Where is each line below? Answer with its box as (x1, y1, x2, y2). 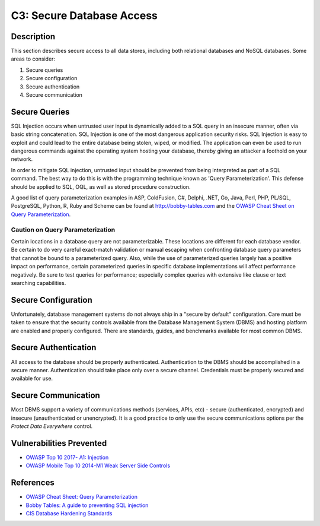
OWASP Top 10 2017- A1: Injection (25, 454, 109, 461)
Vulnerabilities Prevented (11, 438, 107, 448)
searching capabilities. (11, 279, 66, 286)
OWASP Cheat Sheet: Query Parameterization (25, 493, 137, 500)
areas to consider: (11, 55, 56, 62)
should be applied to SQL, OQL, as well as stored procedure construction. (11, 183, 191, 190)
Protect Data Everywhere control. (11, 422, 93, 430)
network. (11, 156, 33, 163)
